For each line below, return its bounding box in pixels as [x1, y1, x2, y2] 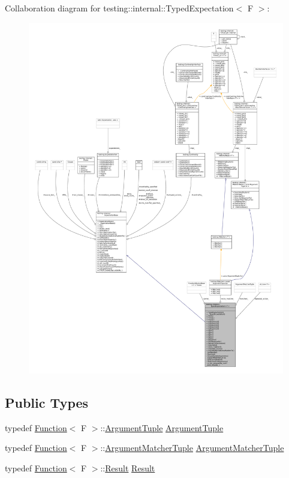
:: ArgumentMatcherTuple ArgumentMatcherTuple [100, 441, 284, 454]
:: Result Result [100, 461, 155, 474]
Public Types [5, 393, 89, 411]
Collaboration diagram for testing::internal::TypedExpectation [5, 2, 234, 14]
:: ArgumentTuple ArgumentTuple [100, 421, 224, 434]
